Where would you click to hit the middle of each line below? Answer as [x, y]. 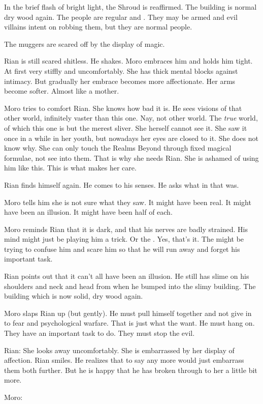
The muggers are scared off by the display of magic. [85, 44]
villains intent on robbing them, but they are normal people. [98, 27]
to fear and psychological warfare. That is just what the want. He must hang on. [129, 323]
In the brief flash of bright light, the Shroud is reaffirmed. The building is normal [130, 7]
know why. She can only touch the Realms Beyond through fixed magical [118, 148]
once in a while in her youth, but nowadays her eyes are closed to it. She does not [131, 138]
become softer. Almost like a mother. [62, 91]
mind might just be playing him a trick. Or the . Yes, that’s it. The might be [124, 239]
